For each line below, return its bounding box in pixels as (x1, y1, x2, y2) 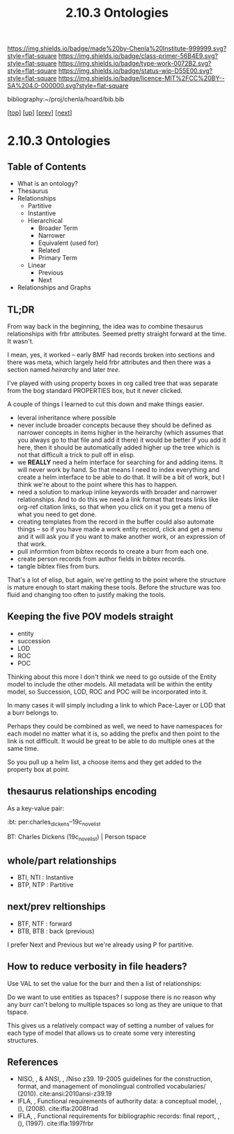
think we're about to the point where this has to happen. (17, 480, 178, 489)
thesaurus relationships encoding (7, 785, 157, 798)
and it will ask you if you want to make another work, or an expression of (17, 533, 226, 540)
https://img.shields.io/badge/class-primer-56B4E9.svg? (58, 52, 218, 60)
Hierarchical (27, 217, 63, 225)
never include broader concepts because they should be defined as (17, 421, 212, 429)
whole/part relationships (7, 854, 117, 866)
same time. (7, 744, 40, 752)
